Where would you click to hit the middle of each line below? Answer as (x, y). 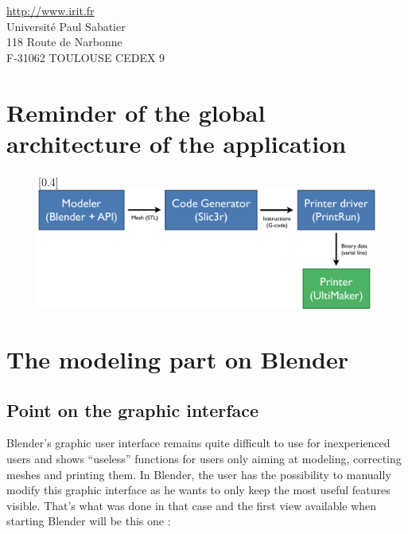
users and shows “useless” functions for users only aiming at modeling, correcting (204, 458)
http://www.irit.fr (51, 10)
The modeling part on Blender (177, 359)
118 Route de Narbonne (64, 42)
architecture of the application (177, 143)
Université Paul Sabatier (66, 26)
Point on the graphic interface (133, 409)
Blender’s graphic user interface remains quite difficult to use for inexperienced (198, 443)
